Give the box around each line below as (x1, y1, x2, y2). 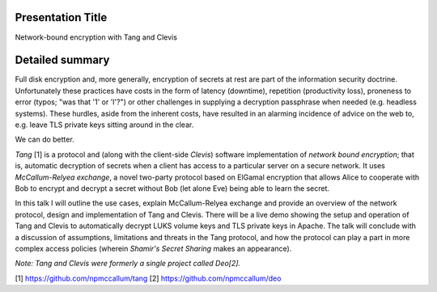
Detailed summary (15, 53, 110, 67)
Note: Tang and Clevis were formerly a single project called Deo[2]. (15, 259, 241, 269)
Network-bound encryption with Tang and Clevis (15, 32, 178, 42)
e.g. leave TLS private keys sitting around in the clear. (15, 120, 194, 129)
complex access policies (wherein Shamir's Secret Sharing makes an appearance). (15, 243, 292, 253)
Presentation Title (15, 11, 108, 24)
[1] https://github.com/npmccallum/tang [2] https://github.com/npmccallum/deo (15, 273, 282, 283)
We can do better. (15, 134, 74, 145)
